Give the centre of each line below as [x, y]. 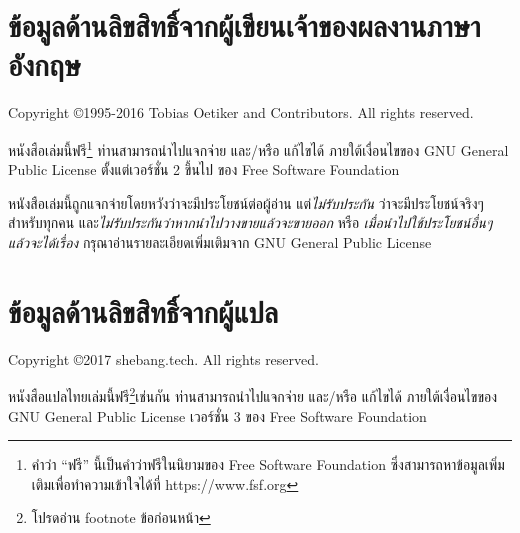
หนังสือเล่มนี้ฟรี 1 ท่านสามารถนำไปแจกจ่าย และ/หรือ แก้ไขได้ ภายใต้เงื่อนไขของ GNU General [258, 148]
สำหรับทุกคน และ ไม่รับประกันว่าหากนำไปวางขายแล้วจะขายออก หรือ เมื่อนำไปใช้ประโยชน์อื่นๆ [250, 222]
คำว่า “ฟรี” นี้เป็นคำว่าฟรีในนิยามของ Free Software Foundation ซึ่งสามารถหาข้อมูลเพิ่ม [268, 464]
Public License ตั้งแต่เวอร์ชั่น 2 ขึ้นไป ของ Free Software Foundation [204, 169]
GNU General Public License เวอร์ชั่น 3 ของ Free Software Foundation [217, 415]
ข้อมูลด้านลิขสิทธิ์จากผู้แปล [143, 310]
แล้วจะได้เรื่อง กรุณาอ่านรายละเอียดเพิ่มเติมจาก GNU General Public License [220, 241]
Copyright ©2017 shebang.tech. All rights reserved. [163, 358]
